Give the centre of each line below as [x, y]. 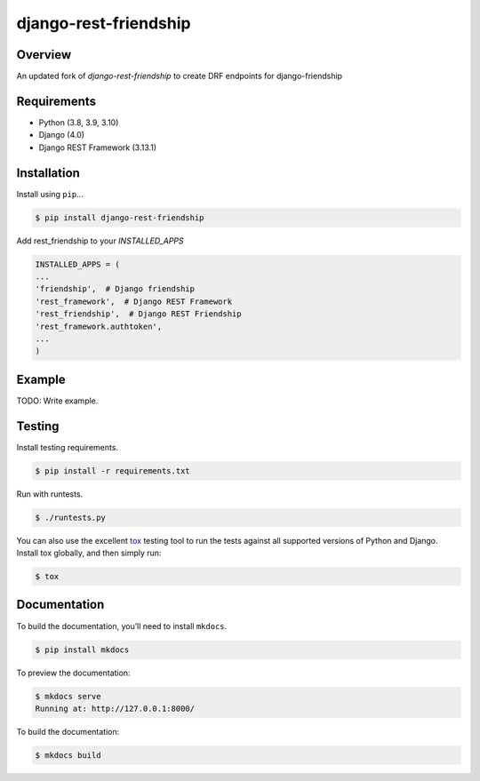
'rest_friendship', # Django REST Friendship [138, 314]
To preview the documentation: [73, 673]
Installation [48, 173]
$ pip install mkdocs [82, 650]
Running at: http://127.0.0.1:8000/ [115, 708]
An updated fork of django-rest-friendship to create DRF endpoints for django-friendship [179, 76]
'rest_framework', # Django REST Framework [134, 301]
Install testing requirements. [68, 447]
